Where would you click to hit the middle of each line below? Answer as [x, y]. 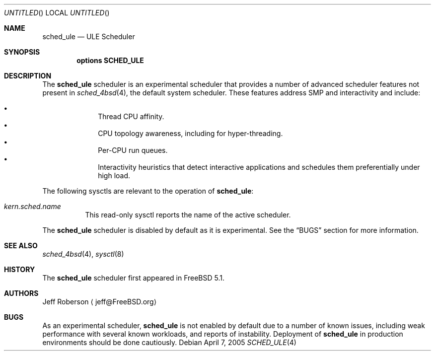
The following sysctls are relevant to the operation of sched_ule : [148, 191]
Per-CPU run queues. [133, 150]
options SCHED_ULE [110, 60]
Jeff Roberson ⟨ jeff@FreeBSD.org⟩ [100, 302]
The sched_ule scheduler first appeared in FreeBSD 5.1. [134, 278]
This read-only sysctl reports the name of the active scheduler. [188, 215]
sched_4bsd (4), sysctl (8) [83, 254]
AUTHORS [21, 293]
